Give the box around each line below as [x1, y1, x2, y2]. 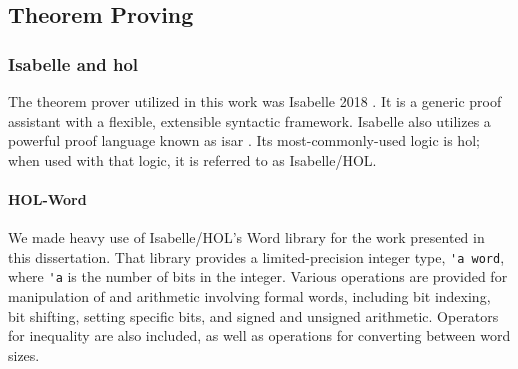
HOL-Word [8, 188, 87, 209]
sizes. [8, 344, 40, 365]
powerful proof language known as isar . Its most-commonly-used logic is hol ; [8, 130, 480, 151]
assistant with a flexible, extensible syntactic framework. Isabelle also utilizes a [8, 110, 491, 131]
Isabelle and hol [8, 51, 139, 76]
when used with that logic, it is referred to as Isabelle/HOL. [8, 149, 377, 170]
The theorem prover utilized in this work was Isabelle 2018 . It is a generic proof [8, 91, 502, 111]
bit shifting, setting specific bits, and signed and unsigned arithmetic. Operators [8, 305, 499, 326]
